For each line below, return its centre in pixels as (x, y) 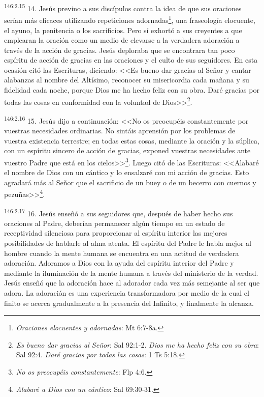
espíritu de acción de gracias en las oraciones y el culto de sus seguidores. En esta (131, 60)
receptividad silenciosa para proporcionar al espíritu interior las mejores (116, 233)
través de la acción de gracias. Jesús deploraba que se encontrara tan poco (120, 50)
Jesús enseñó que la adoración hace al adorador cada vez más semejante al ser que (132, 283)
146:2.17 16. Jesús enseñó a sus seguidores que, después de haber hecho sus (119, 212)
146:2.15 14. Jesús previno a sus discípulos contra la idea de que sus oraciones (123, 7)
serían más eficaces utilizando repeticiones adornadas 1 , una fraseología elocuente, (130, 19)
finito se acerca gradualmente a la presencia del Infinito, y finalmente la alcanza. (129, 303)
